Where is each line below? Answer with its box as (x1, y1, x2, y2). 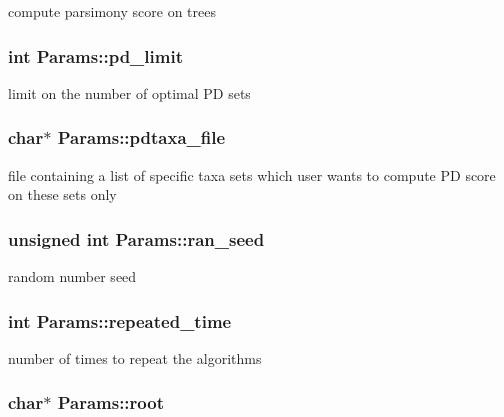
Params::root (57, 390, 164, 415)
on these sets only (8, 184, 117, 205)
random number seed (8, 266, 137, 287)
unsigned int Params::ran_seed (8, 226, 265, 251)
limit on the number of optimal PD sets (8, 82, 251, 103)
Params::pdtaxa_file (57, 125, 226, 150)
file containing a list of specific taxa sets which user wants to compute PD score (8, 164, 496, 185)
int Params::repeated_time (8, 308, 232, 333)
